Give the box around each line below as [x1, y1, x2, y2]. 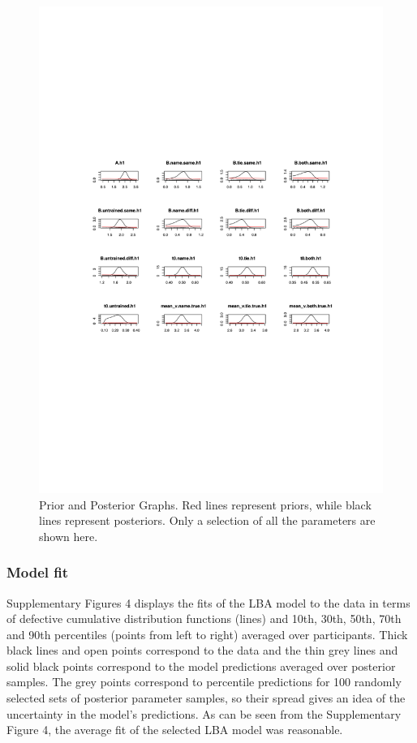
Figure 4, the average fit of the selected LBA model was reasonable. [6, 721, 343, 738]
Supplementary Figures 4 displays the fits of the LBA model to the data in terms [6, 594, 411, 611]
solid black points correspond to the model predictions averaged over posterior [6, 657, 396, 674]
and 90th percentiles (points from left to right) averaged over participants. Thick [6, 625, 408, 642]
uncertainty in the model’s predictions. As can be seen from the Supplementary [6, 705, 402, 722]
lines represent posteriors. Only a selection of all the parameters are [39, 512, 376, 529]
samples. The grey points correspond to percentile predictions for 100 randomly [6, 673, 402, 690]
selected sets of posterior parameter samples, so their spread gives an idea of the [6, 689, 406, 706]
